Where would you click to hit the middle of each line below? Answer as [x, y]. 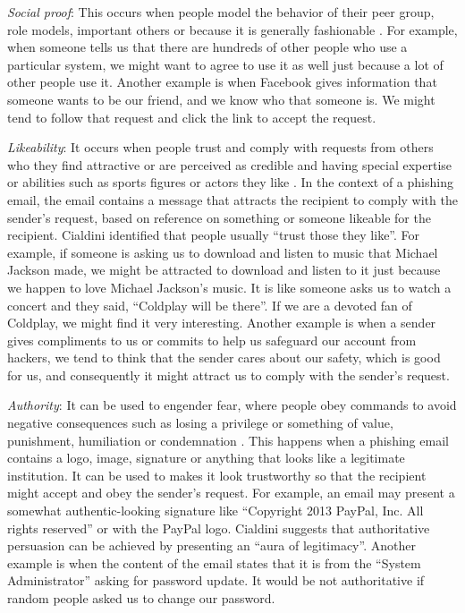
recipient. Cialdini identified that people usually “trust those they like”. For [214, 235]
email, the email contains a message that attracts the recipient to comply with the [232, 199]
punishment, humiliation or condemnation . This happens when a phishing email [228, 440]
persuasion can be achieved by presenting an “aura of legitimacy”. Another [211, 545]
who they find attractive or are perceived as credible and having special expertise [230, 164]
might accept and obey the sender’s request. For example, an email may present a [231, 493]
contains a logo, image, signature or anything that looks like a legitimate [206, 458]
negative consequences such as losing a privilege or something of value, [200, 423]
